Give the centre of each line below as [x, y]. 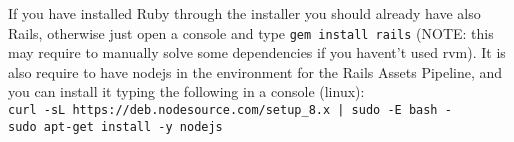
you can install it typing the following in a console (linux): [186, 91]
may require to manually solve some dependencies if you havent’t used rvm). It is [257, 52]
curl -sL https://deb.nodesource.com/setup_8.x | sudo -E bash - [230, 110]
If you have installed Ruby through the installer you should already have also [244, 13]
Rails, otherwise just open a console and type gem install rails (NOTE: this [251, 32]
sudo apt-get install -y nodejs [115, 126]
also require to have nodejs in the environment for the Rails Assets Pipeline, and [255, 71]
